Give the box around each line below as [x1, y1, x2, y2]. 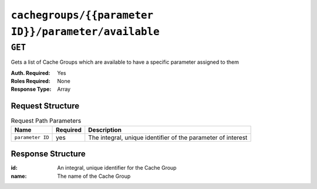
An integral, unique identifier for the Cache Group [57, 164, 177, 171]
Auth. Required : [11, 69, 50, 76]
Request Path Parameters [11, 117, 82, 125]
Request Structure [11, 101, 80, 111]
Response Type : [11, 85, 52, 93]
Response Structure [11, 149, 86, 159]
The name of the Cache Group [57, 173, 131, 180]
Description [88, 126, 122, 134]
